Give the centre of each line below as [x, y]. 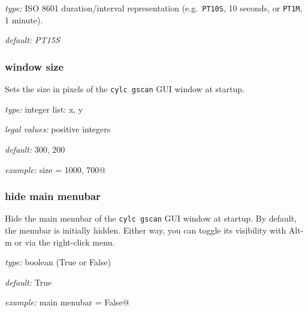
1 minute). [24, 19]
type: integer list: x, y [44, 109]
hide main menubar [53, 196]
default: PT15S [32, 40]
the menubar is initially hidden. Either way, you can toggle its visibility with [146, 230]
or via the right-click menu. [65, 242]
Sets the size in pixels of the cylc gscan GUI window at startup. [125, 89]
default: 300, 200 [35, 149]
